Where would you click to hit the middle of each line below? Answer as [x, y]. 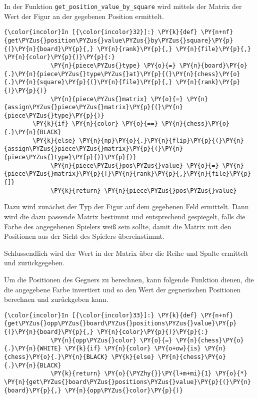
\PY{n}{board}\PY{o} [213, 65]
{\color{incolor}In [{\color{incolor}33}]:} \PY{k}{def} [101, 315]
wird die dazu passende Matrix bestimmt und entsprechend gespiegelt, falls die [125, 216]
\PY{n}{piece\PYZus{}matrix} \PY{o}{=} [117, 99]
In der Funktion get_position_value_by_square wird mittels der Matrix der [123, 6]
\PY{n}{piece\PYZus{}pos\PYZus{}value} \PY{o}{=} [135, 165]
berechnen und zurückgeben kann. [56, 299]
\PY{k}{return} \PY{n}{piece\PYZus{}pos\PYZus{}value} [144, 190]
